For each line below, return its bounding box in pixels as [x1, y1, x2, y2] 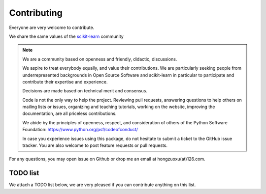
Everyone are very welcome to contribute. [9, 25, 95, 30]
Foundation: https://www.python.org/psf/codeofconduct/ [22, 127, 138, 133]
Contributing [9, 7, 63, 18]
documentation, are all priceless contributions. [22, 111, 117, 116]
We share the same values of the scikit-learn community [9, 33, 124, 39]
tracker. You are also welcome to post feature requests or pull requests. [22, 142, 167, 148]
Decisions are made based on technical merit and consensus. [22, 88, 148, 94]
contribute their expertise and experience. [22, 79, 108, 84]
